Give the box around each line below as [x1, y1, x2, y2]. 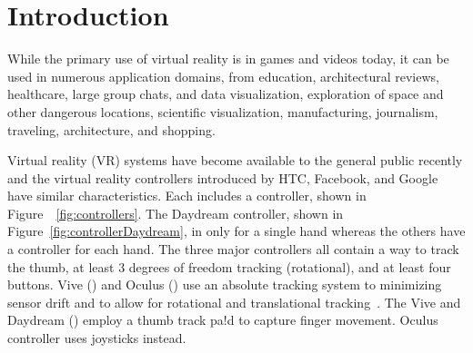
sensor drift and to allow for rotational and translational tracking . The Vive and [7, 292, 461, 311]
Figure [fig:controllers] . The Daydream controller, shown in [7, 203, 344, 222]
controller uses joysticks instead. [7, 328, 186, 348]
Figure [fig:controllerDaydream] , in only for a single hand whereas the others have [7, 221, 466, 240]
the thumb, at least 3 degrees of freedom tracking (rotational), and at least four [7, 257, 451, 276]
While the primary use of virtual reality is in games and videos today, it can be [7, 49, 449, 68]
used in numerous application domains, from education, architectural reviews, [7, 66, 439, 85]
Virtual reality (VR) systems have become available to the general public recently [7, 151, 463, 170]
